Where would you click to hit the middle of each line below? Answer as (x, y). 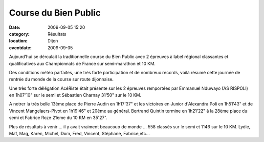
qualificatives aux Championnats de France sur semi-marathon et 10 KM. (82, 63)
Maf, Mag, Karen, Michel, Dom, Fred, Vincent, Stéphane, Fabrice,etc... (79, 134)
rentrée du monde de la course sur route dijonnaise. (61, 79)
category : (19, 34)
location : (18, 41)
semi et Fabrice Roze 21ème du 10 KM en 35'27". (58, 118)
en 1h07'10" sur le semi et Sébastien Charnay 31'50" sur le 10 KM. (75, 95)
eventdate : (20, 48)
